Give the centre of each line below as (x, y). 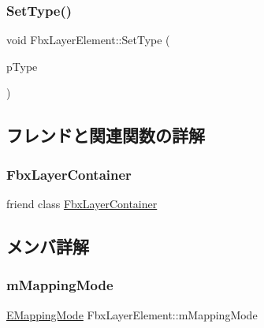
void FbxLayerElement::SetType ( (88, 40)
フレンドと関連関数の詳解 (106, 135)
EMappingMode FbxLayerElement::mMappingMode (132, 314)
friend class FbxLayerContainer (82, 203)
